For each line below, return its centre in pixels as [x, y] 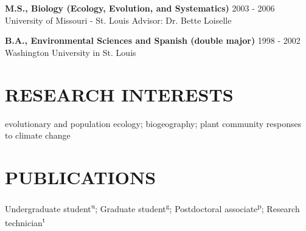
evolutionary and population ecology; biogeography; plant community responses [153, 123]
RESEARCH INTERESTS [119, 94]
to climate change [38, 135]
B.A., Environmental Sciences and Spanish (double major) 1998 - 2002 [153, 40]
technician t [25, 222]
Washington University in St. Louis [71, 52]
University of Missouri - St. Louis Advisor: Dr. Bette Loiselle [118, 20]
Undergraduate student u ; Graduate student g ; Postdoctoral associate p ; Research [152, 207]
